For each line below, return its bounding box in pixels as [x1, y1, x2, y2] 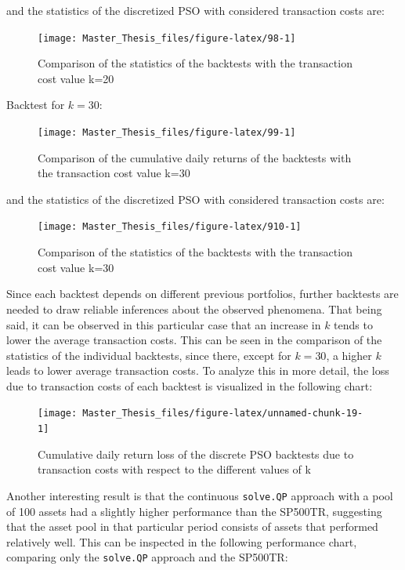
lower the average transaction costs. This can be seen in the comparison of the [6, 332, 382, 348]
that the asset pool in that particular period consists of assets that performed [6, 518, 378, 535]
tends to [334, 316, 373, 332]
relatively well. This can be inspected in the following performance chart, [6, 533, 357, 550]
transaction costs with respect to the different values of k [38, 461, 311, 477]
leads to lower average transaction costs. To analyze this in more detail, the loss [6, 362, 389, 379]
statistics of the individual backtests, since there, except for [6, 347, 291, 363]
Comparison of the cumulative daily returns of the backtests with [38, 149, 352, 165]
